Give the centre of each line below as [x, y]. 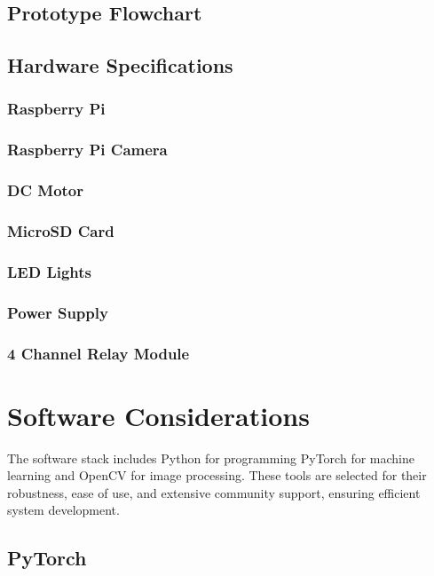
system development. [63, 510]
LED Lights [49, 271]
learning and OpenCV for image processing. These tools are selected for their [217, 475]
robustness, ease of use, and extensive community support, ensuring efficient [214, 492]
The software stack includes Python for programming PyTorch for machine [211, 458]
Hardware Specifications [120, 65]
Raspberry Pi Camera [87, 150]
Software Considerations [158, 415]
